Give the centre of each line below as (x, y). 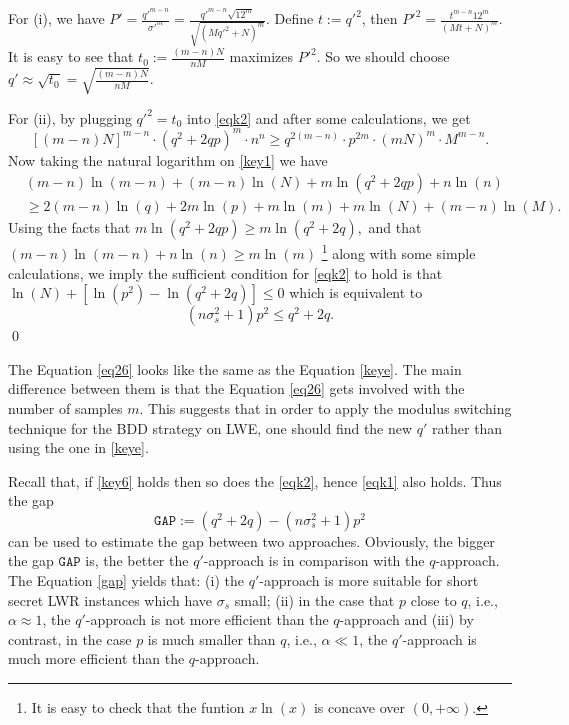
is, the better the (137, 560)
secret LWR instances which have (110, 599)
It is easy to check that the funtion (138, 707)
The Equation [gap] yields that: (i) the (126, 580)
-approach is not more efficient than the (207, 619)
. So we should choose (383, 56)
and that (395, 227)
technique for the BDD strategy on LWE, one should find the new (210, 427)
